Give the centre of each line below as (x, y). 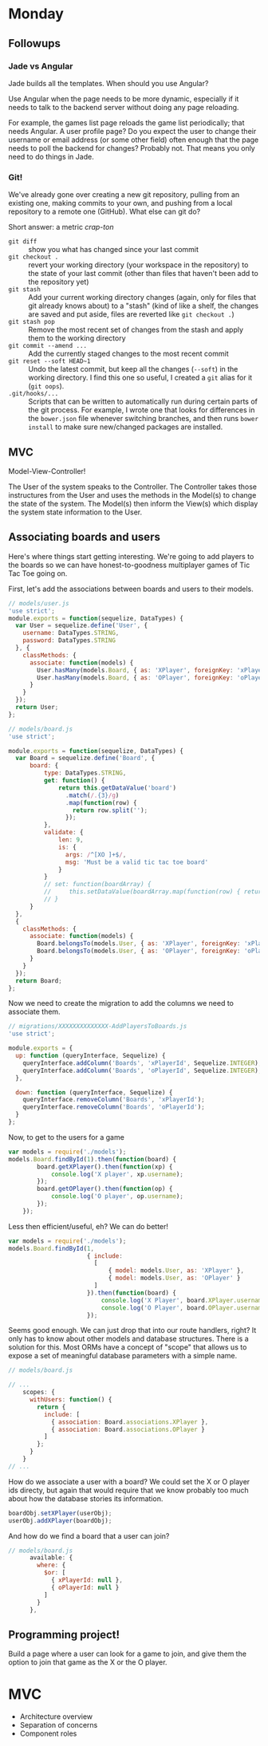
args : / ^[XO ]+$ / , (96, 854)
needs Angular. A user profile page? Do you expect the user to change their (132, 131)
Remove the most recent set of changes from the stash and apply (136, 330)
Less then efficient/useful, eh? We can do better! (89, 1226)
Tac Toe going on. (38, 573)
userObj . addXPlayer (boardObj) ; (60, 1520)
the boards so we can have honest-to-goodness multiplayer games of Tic (129, 565)
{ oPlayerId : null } (85, 1587)
